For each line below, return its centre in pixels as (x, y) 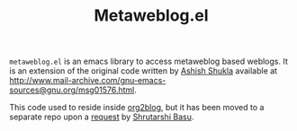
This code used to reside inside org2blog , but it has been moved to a (137, 108)
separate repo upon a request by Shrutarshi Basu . (102, 117)
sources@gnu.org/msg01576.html (72, 90)
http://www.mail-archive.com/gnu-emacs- (88, 81)
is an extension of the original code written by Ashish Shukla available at (143, 71)
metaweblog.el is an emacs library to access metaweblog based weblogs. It (148, 61)
